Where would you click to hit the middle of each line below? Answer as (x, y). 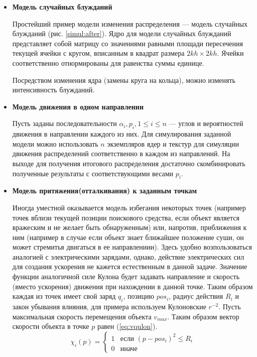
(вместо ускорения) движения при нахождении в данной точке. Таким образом (133, 286)
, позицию (139, 296)
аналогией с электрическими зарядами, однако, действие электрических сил (128, 256)
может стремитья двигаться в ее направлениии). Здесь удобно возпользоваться (132, 247)
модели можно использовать (55, 143)
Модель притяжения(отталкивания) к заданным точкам (105, 191)
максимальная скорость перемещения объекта (82, 316)
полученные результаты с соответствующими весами (93, 173)
